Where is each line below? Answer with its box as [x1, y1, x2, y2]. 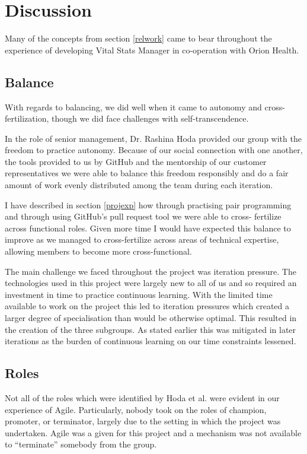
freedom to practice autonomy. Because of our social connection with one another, [5, 144, 303, 156]
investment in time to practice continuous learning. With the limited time [5, 288, 273, 300]
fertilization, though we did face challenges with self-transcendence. [5, 112, 249, 125]
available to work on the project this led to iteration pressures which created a [5, 300, 290, 312]
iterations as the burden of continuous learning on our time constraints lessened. [5, 335, 296, 347]
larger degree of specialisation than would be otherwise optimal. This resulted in [5, 312, 297, 324]
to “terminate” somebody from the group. [5, 438, 157, 450]
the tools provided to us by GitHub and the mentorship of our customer [5, 155, 267, 167]
